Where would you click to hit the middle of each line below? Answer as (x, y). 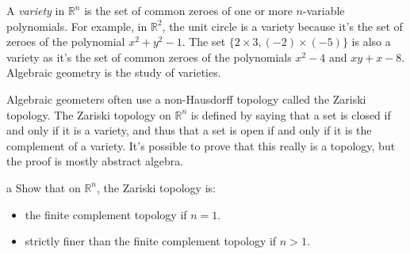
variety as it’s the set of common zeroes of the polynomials (149, 57)
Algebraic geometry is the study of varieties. (114, 72)
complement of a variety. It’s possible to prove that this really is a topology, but (201, 145)
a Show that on (44, 187)
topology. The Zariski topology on (89, 114)
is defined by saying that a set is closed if (291, 114)
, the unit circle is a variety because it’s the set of (282, 26)
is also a (371, 42)
